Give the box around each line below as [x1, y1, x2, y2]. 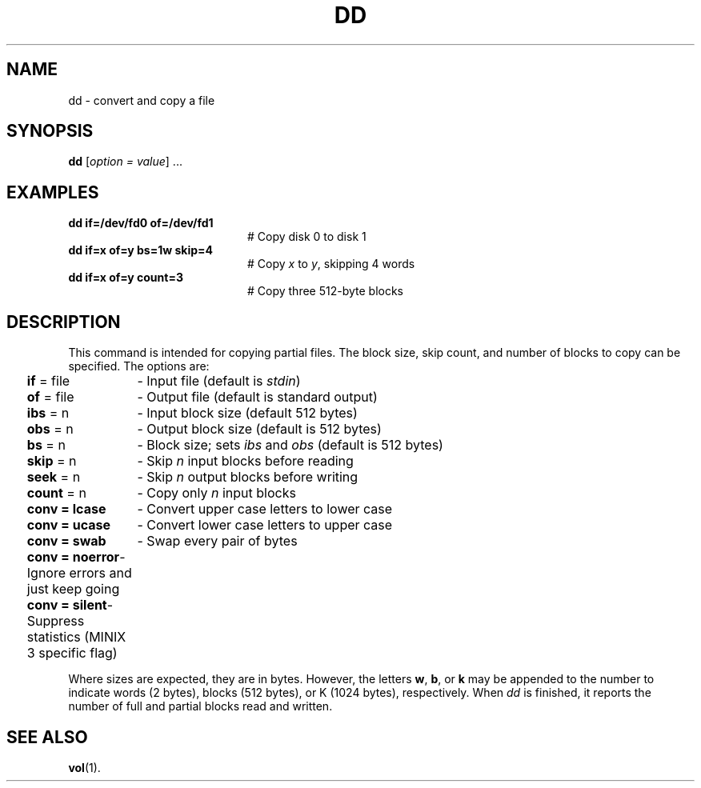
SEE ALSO [6, 726, 88, 747]
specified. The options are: [68, 359, 210, 374]
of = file [26, 389, 74, 406]
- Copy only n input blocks [137, 485, 296, 502]
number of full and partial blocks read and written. [68, 699, 333, 714]
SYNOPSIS [6, 121, 94, 142]
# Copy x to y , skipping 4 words [247, 257, 415, 271]
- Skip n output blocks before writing [137, 469, 359, 486]
